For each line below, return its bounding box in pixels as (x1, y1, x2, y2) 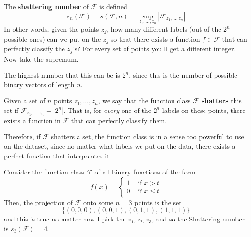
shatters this (201, 95, 242, 106)
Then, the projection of (4, 197, 73, 207)
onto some (83, 197, 113, 207)
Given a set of (4, 95, 46, 106)
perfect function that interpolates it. (4, 150, 111, 160)
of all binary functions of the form (94, 167, 196, 177)
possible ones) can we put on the (4, 33, 101, 44)
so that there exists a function (110, 33, 200, 44)
